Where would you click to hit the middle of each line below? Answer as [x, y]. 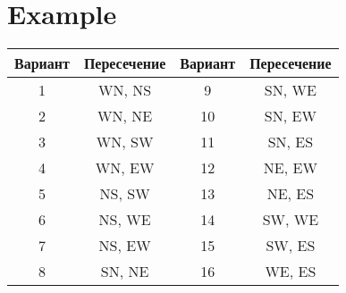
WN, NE [125, 116]
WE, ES [291, 272]
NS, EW [125, 246]
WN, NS [125, 90]
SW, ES [291, 246]
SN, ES [291, 142]
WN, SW [125, 142]
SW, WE [291, 220]
